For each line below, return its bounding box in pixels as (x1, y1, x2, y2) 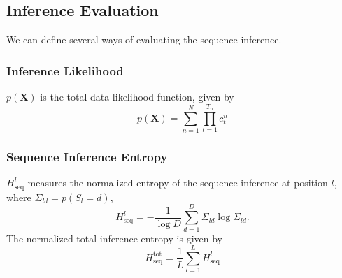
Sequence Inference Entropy (6, 148, 168, 166)
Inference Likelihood (6, 61, 124, 79)
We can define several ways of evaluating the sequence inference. (6, 32, 282, 47)
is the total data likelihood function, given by (40, 89, 234, 104)
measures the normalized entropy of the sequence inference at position (27, 175, 328, 190)
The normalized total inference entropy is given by (6, 231, 222, 245)
